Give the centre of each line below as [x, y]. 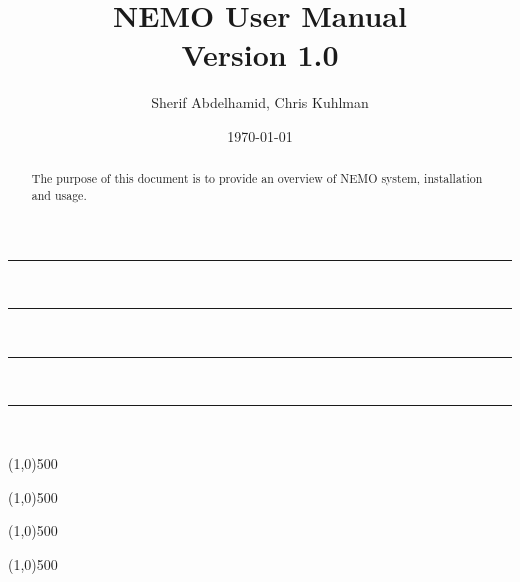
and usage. [59, 194]
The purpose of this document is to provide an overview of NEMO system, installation [257, 178]
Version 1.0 [260, 54]
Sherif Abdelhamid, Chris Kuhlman [260, 102]
